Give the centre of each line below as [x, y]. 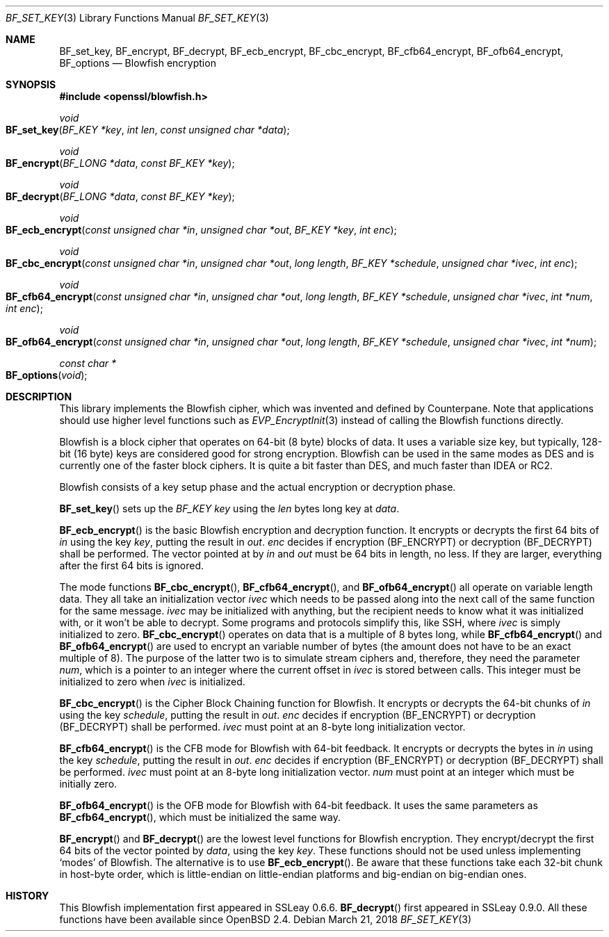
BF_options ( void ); [47, 375]
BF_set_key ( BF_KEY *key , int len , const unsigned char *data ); [148, 130]
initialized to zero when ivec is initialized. [152, 682]
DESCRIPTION [39, 397]
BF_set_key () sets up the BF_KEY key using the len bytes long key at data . [229, 508]
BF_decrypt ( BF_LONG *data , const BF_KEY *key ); [120, 196]
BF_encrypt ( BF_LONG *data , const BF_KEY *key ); [120, 163]
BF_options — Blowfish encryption [138, 63]
